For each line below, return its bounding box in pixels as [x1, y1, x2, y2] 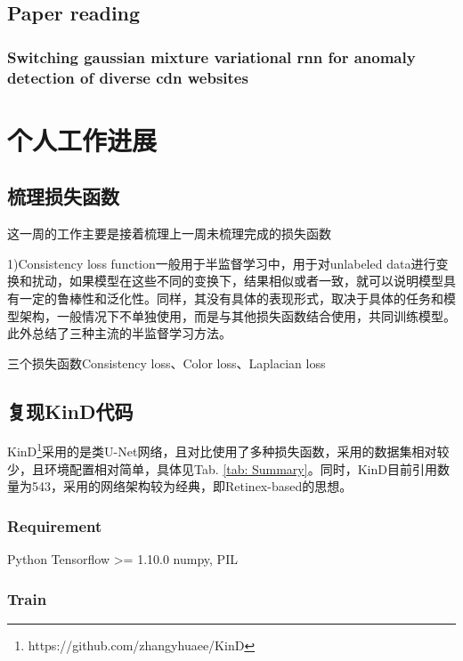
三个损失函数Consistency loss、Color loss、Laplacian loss [7, 353, 326, 372]
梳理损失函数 [7, 182, 119, 210]
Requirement [7, 514, 102, 536]
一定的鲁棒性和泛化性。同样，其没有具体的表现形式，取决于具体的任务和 [19, 288, 443, 307]
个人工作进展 [7, 121, 158, 157]
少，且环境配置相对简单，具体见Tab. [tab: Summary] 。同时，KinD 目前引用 [7, 459, 437, 478]
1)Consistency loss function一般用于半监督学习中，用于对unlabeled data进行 [7, 254, 436, 272]
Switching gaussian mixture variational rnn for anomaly [7, 45, 416, 68]
